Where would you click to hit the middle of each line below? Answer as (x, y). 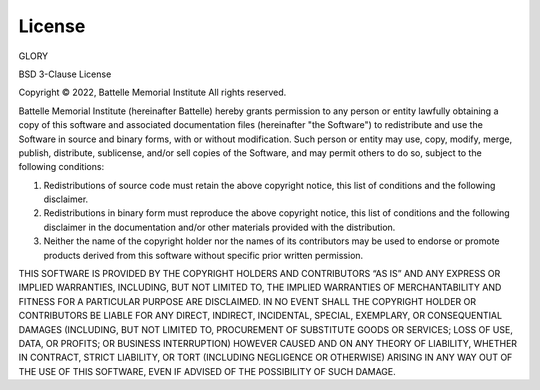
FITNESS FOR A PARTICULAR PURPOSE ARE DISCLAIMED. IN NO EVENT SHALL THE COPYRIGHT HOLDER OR (247, 301)
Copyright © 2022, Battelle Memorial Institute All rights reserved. (152, 92)
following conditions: (61, 167)
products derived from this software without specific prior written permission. (203, 255)
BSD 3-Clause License (65, 74)
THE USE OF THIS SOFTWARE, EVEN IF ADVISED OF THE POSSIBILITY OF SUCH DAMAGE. (207, 371)
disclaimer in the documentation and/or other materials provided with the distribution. (219, 227)
